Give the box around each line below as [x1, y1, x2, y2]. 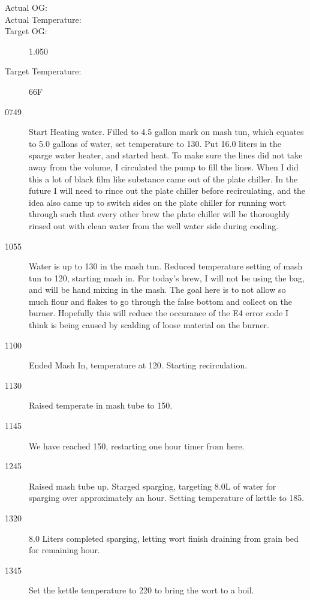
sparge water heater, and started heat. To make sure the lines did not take [29, 149, 303, 161]
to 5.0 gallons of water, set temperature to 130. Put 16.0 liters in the [29, 137, 281, 149]
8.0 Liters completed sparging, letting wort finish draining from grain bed [29, 532, 299, 544]
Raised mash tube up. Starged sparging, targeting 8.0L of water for [29, 479, 276, 492]
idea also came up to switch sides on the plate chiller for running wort [29, 196, 287, 208]
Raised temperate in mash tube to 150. [29, 399, 173, 412]
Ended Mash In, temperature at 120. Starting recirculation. [29, 359, 248, 371]
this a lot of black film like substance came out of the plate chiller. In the [29, 172, 298, 185]
